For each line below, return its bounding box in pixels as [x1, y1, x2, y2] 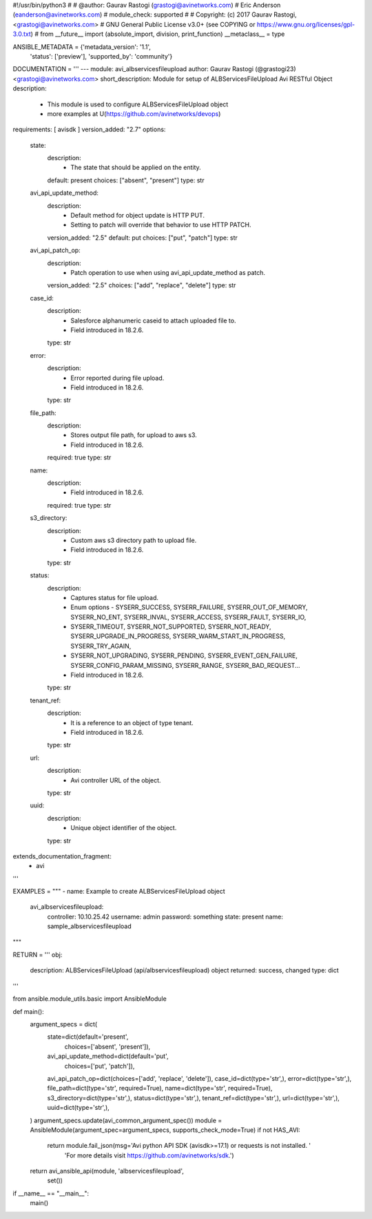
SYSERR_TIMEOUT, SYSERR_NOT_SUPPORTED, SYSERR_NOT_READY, [70, 622, 271, 631]
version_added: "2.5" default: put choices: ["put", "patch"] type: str [47, 233, 238, 242]
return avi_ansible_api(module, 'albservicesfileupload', [30, 1167, 184, 1175]
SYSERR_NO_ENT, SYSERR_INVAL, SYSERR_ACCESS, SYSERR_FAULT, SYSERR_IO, [70, 613, 307, 621]
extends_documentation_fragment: [12, 852, 112, 860]
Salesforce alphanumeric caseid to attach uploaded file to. [70, 316, 236, 325]
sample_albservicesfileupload [47, 922, 132, 930]
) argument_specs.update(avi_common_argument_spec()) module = [30, 1116, 223, 1124]
